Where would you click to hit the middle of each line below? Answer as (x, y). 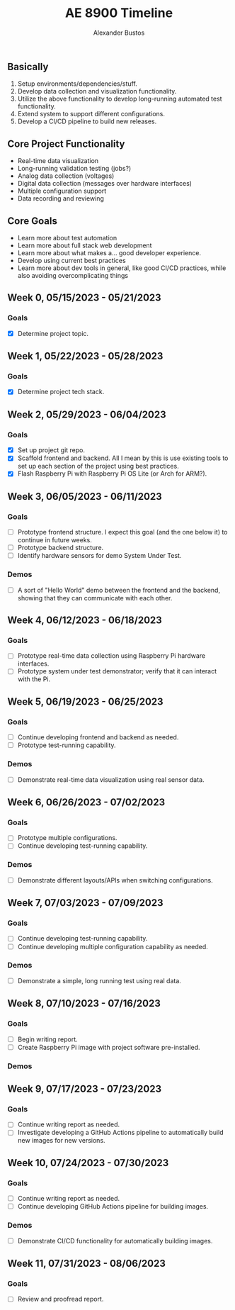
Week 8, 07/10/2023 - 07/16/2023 (84, 1003)
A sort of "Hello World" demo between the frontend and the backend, (119, 590)
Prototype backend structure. (61, 548)
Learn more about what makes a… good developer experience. (109, 252)
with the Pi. (34, 679)
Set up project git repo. (51, 450)
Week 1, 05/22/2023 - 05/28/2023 (85, 356)
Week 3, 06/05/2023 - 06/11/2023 (85, 497)
